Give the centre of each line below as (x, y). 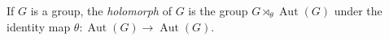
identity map (39, 26)
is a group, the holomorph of (101, 10)
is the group (218, 10)
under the (358, 10)
